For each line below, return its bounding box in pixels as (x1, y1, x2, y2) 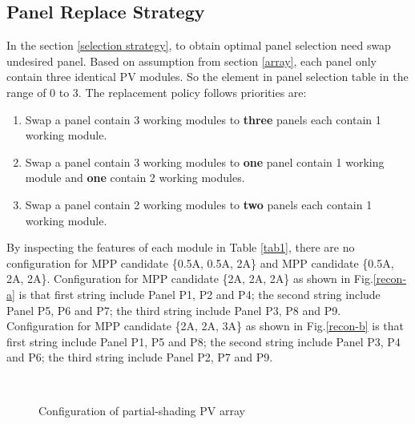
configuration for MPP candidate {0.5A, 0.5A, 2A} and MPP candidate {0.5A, (6, 254, 394, 271)
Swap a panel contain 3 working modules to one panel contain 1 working (25, 153, 385, 170)
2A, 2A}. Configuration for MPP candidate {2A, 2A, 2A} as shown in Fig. (6, 270, 373, 287)
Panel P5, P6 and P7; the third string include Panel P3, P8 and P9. (6, 301, 341, 318)
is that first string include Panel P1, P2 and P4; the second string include (18, 285, 381, 302)
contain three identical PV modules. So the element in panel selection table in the (6, 68, 409, 85)
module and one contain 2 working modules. (25, 169, 245, 186)
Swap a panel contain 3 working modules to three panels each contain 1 (25, 111, 381, 127)
